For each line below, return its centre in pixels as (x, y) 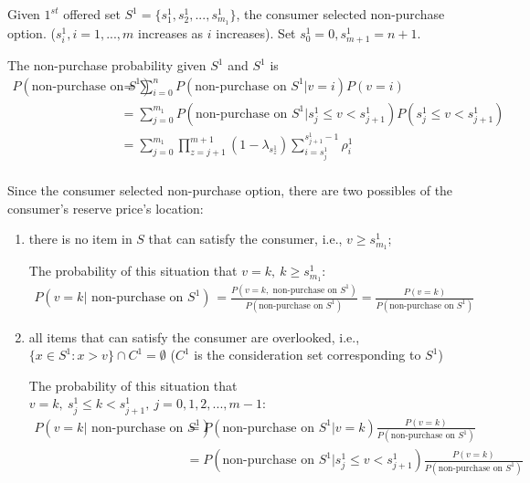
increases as (171, 32)
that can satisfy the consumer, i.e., (245, 239)
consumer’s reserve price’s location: (106, 208)
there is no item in (80, 239)
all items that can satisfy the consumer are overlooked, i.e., (194, 336)
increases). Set (256, 32)
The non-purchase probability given (107, 65)
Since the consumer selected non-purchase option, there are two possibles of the (230, 190)
